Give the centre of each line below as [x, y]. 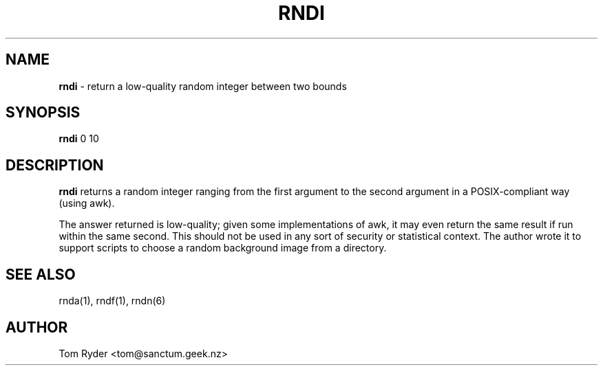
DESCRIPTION [55, 165]
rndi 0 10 [79, 139]
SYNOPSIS [43, 113]
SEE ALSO [41, 274]
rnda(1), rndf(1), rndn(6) [112, 301]
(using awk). [87, 203]
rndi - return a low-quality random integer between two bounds [203, 86]
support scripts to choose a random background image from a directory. [223, 248]
